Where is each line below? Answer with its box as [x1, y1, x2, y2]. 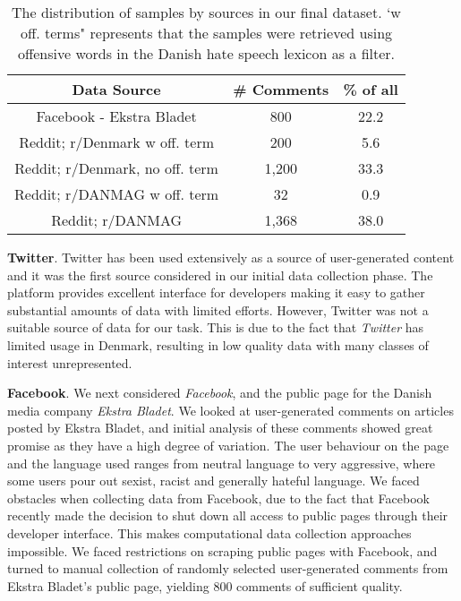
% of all [343, 79, 398, 99]
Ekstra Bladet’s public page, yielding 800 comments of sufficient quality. [7, 576, 403, 595]
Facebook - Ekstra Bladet [36, 106, 197, 126]
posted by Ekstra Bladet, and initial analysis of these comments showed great [7, 418, 433, 437]
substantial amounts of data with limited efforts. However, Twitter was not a [7, 300, 429, 319]
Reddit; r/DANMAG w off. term [14, 184, 219, 204]
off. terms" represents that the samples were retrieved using [20, 22, 393, 43]
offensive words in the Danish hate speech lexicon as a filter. [17, 43, 396, 64]
